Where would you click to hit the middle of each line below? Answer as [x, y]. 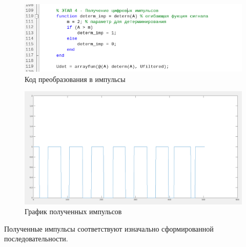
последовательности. [36, 239]
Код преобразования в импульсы [75, 79]
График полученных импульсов [73, 211]
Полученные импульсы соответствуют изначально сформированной [109, 228]
